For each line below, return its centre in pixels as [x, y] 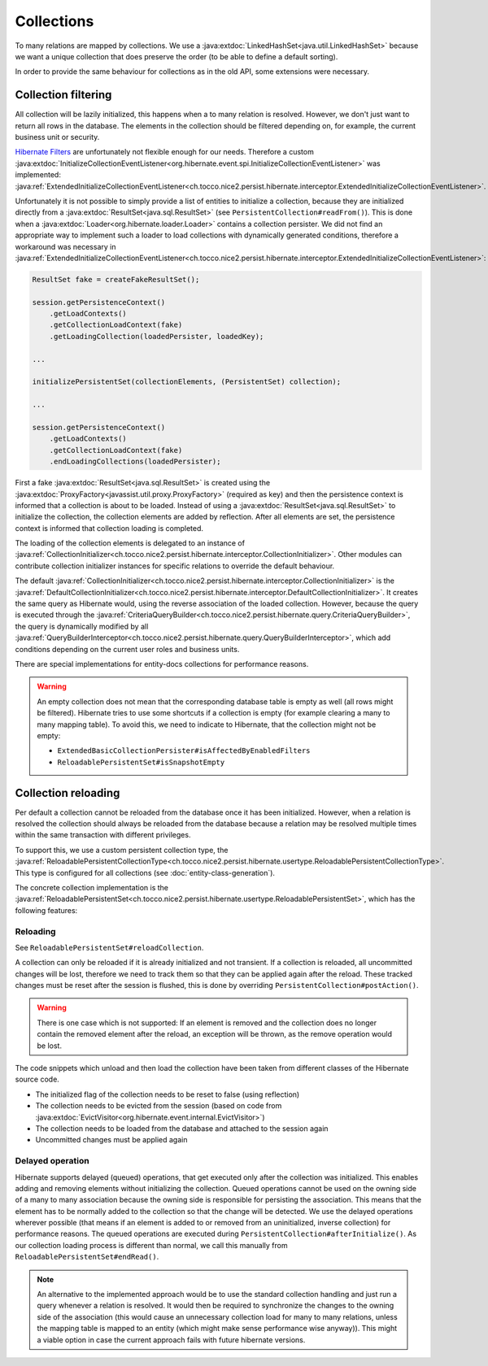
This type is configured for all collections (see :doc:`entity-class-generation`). [145, 872]
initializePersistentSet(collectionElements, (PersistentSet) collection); [187, 382]
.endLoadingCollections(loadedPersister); [135, 462]
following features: [46, 910]
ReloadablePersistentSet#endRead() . [87, 1257]
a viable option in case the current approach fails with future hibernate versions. [171, 1340]
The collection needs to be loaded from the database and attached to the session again [182, 1128]
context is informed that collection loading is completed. [109, 528]
